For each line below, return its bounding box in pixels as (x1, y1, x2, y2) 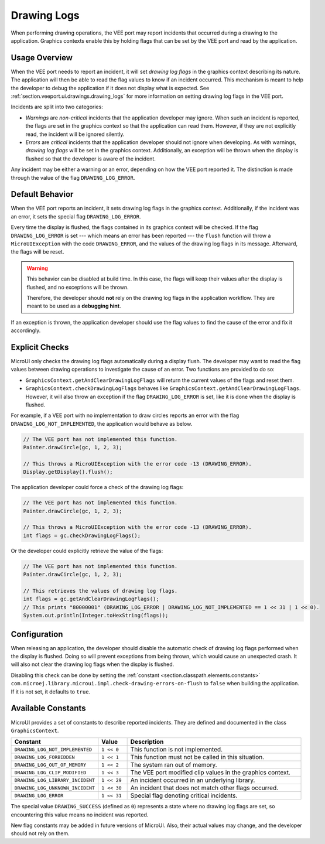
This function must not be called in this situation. (130, 753, 265, 761)
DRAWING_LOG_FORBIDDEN (14, 754, 76, 760)
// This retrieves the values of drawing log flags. (23, 587, 178, 594)
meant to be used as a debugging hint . (26, 302, 121, 310)
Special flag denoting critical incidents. (130, 791, 238, 799)
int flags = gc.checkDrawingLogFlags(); (23, 532, 141, 539)
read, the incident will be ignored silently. (25, 131, 125, 138)
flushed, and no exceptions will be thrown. (26, 283, 129, 291)
